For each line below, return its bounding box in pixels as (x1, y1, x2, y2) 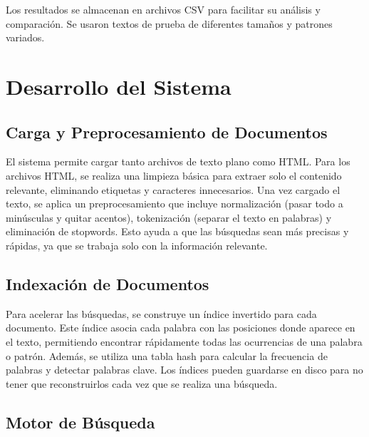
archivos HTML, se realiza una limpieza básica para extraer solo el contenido (6, 168, 342, 182)
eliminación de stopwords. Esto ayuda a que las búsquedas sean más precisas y (6, 224, 349, 239)
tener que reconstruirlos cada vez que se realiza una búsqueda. (6, 376, 278, 391)
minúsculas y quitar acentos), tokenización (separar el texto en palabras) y (6, 210, 332, 225)
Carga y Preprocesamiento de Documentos (6, 120, 328, 143)
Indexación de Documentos (6, 272, 209, 294)
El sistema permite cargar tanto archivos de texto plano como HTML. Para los (6, 154, 350, 169)
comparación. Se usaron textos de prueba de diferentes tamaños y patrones (6, 16, 333, 31)
